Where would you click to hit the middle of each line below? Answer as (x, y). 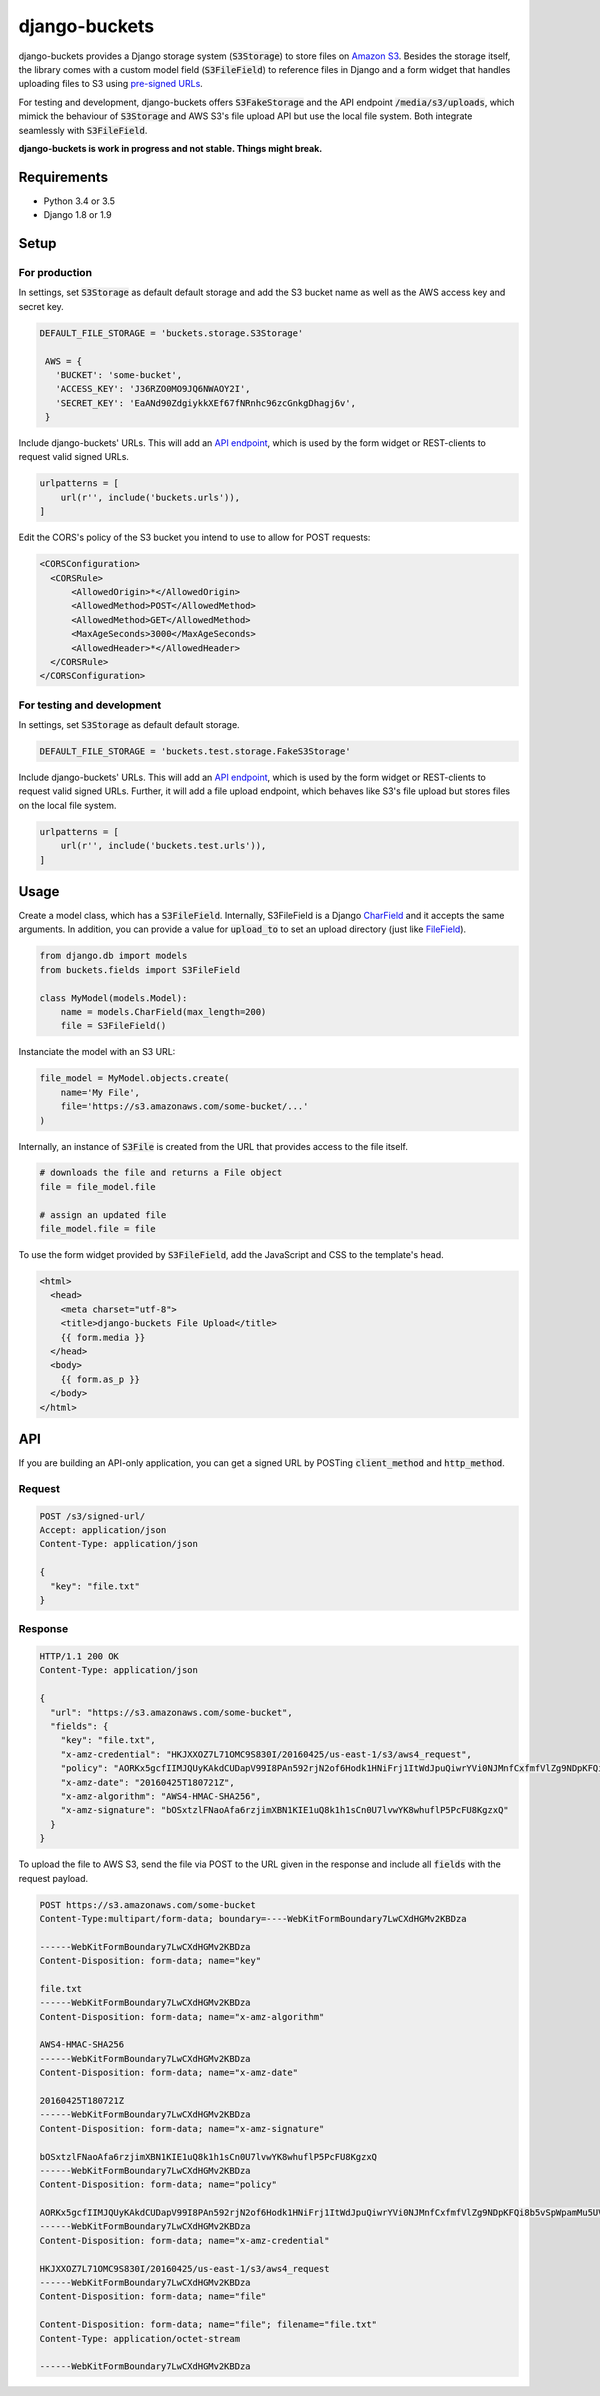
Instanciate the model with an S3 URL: (97, 1052)
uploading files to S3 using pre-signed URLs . (111, 84)
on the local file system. (67, 805)
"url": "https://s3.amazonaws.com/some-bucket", (172, 1712)
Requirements (63, 176)
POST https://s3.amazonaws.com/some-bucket (148, 1904)
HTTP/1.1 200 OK (79, 1656)
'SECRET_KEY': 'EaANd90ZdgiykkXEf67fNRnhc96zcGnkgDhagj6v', (206, 403)
